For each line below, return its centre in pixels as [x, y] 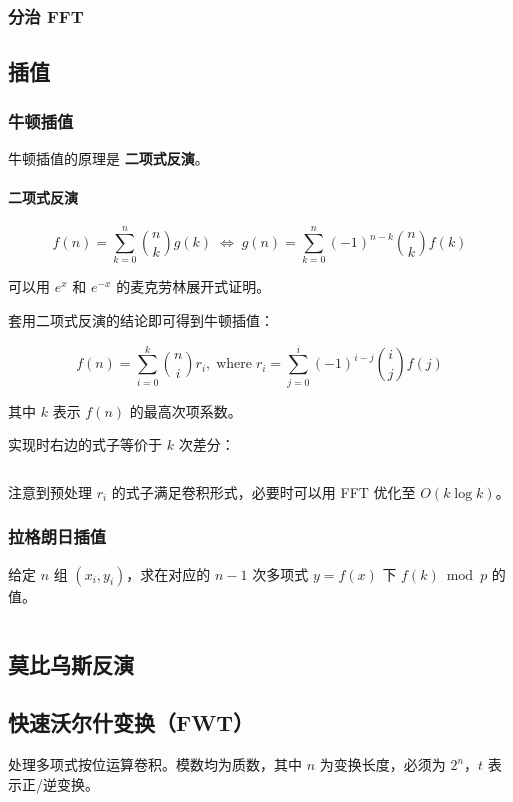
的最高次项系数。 [185, 410]
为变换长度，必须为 [382, 764]
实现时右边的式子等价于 [85, 444]
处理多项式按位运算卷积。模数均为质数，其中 [155, 764]
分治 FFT [46, 15]
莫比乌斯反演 [71, 663]
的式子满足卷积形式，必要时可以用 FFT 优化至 [263, 491]
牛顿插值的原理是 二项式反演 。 [108, 157]
